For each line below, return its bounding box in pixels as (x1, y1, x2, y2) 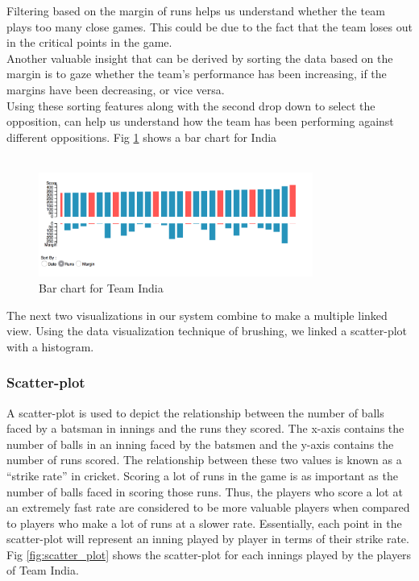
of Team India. (6, 562, 79, 579)
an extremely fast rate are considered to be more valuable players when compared (6, 499, 410, 516)
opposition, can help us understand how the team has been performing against (6, 113, 394, 130)
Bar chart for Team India (39, 279, 164, 296)
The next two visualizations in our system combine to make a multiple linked (6, 306, 388, 323)
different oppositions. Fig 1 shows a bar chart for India (6, 128, 277, 145)
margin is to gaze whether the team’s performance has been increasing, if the (6, 65, 387, 82)
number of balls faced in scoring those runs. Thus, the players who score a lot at (6, 483, 403, 500)
